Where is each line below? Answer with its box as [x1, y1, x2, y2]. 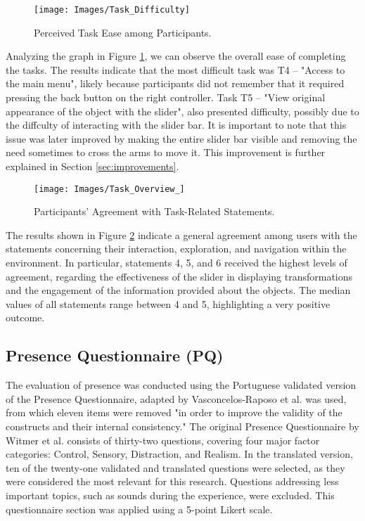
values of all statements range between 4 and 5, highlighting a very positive [6, 296, 331, 311]
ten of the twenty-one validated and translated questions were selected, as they [6, 460, 345, 475]
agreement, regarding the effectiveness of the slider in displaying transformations [6, 269, 353, 283]
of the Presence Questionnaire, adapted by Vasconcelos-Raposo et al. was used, [6, 391, 347, 406]
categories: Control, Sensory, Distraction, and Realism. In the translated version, [6, 446, 353, 461]
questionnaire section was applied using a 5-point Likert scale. [6, 501, 273, 516]
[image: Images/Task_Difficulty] [34, 5, 190, 15]
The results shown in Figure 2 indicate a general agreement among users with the [6, 227, 357, 242]
